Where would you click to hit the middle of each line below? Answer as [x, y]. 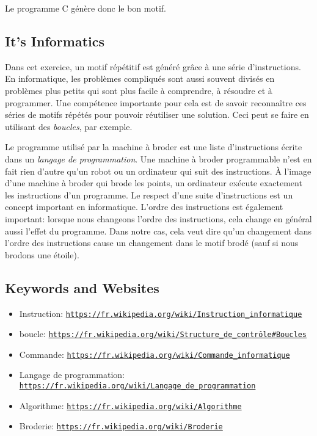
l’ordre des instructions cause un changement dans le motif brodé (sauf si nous [152, 243]
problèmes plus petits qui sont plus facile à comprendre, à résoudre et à [139, 90]
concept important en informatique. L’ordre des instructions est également [144, 207]
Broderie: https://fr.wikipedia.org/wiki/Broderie [121, 426]
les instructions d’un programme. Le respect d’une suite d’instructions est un [149, 194]
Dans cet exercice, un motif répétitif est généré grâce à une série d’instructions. [153, 66]
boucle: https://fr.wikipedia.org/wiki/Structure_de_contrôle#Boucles [163, 334]
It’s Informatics [55, 41]
